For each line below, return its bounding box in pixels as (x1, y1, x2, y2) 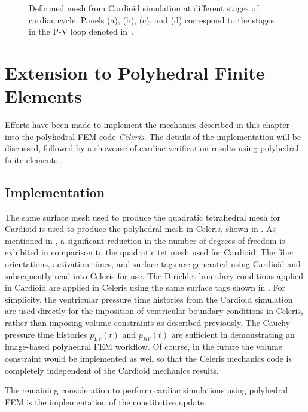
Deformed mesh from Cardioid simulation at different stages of (29, 2, 258, 14)
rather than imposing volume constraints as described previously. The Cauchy (5, 316, 291, 329)
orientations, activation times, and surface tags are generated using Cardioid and (5, 258, 301, 270)
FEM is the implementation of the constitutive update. (5, 395, 206, 408)
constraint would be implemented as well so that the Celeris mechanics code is (5, 352, 292, 364)
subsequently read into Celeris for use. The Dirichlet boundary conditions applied (5, 269, 303, 282)
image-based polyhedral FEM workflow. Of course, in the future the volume (5, 340, 282, 353)
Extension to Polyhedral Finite (5, 60, 265, 84)
